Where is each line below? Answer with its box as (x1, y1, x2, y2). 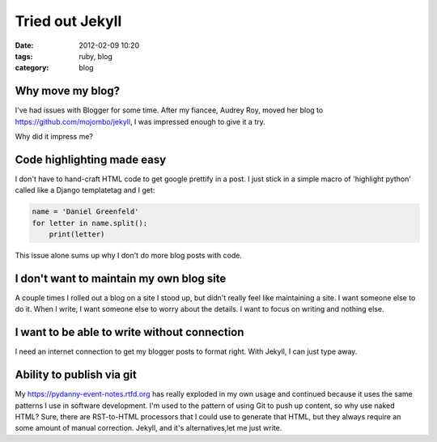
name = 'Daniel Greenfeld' (32, 207, 139, 216)
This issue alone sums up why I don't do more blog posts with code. (15, 251, 243, 261)
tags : (15, 51, 33, 61)
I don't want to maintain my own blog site (15, 271, 227, 285)
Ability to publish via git (15, 368, 137, 382)
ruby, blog (78, 51, 113, 61)
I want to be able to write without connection (15, 325, 244, 339)
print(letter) (49, 230, 105, 239)
